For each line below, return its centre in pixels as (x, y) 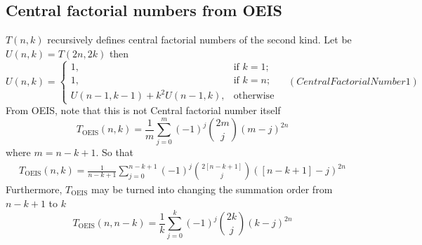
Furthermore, (34, 189)
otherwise (254, 96)
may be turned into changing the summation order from (212, 189)
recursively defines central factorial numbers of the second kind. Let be (199, 40)
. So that (115, 152)
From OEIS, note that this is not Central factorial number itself (143, 110)
